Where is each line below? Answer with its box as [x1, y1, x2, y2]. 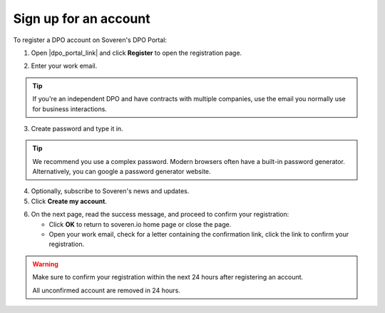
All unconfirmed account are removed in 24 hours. [32, 286, 181, 294]
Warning [32, 260, 58, 268]
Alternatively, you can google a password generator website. [32, 168, 211, 176]
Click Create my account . [31, 197, 107, 205]
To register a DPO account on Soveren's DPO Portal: [13, 36, 168, 44]
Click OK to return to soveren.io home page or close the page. [48, 220, 232, 228]
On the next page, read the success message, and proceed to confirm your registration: [31, 210, 289, 219]
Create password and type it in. [31, 124, 124, 133]
